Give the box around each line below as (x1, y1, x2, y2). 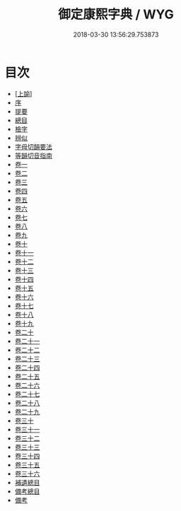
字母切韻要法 (14, 142, 52, 151)
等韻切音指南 (14, 151, 52, 160)
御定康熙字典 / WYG (58, 6, 174, 23)
